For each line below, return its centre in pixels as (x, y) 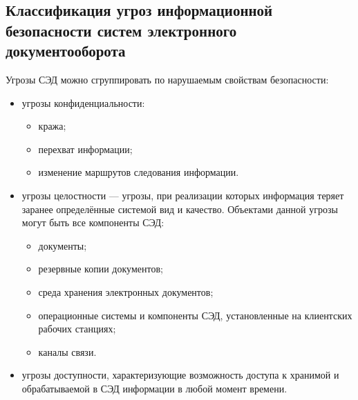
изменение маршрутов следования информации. (139, 172)
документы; (63, 245)
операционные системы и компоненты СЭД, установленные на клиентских (195, 315)
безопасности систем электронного (121, 30)
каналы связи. (67, 351)
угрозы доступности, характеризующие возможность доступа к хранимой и (180, 375)
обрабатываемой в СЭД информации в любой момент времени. (154, 388)
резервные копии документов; (101, 269)
